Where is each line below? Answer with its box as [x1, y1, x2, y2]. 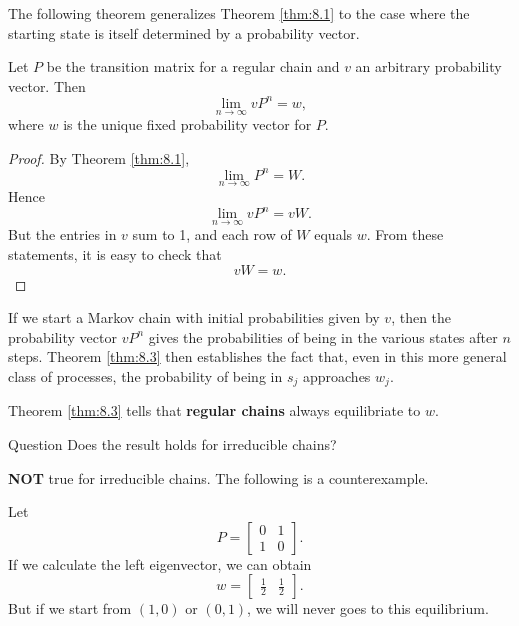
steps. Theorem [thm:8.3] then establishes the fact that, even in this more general [8, 346, 507, 367]
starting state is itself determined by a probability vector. [8, 22, 360, 43]
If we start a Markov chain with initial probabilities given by [8, 307, 380, 328]
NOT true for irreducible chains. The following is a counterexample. [8, 467, 429, 488]
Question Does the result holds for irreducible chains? [8, 433, 337, 454]
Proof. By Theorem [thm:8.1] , [8, 147, 190, 168]
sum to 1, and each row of [132, 224, 292, 245]
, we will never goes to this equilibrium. [247, 598, 489, 619]
